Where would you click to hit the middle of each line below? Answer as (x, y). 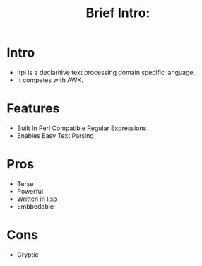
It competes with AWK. (50, 80)
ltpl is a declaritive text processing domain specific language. (106, 72)
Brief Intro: (118, 13)
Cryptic (28, 254)
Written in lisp (37, 199)
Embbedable (35, 206)
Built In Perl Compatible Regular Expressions (82, 128)
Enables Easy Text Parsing (55, 135)
